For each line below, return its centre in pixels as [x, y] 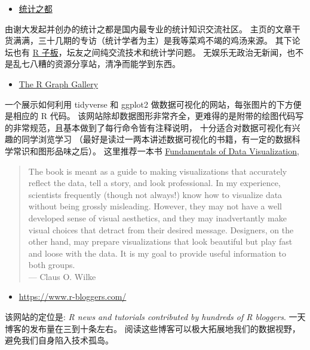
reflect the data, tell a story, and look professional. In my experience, [154, 183]
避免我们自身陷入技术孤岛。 [59, 340]
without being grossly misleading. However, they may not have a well [155, 206]
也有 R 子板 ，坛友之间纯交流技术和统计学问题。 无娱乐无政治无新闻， [150, 52]
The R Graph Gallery [59, 83]
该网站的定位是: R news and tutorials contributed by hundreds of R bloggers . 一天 [155, 317]
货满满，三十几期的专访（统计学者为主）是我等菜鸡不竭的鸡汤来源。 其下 [148, 40]
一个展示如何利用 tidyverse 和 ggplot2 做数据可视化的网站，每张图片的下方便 [153, 104]
